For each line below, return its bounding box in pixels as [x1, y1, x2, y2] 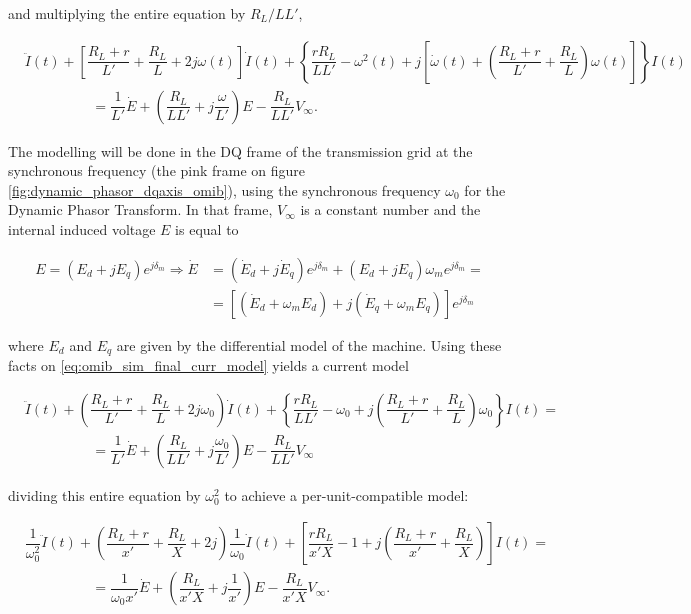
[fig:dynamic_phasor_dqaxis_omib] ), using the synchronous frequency [8, 179, 441, 200]
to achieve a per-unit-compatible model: [224, 484, 469, 505]
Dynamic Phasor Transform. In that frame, [8, 199, 273, 220]
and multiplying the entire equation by [8, 3, 246, 23]
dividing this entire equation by [8, 484, 201, 505]
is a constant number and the [300, 199, 481, 220]
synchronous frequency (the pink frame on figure [8, 160, 306, 181]
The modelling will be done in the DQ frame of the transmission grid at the [8, 140, 473, 161]
